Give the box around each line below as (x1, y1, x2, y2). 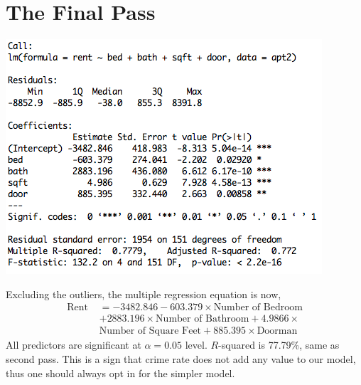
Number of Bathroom (156, 314, 249, 325)
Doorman (257, 326, 298, 337)
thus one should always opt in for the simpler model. (6, 365, 235, 380)
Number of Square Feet (99, 326, 202, 337)
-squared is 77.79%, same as (218, 337, 340, 352)
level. (185, 337, 208, 352)
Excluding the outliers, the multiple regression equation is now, (6, 286, 281, 301)
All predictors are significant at (6, 337, 141, 352)
